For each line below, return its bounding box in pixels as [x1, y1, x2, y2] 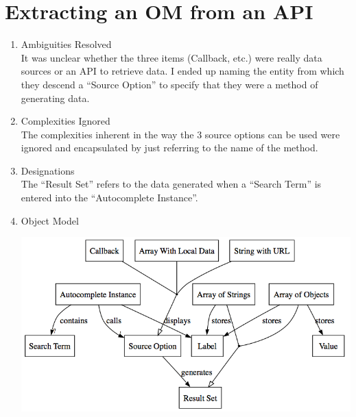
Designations [21, 163, 75, 177]
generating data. [21, 90, 90, 105]
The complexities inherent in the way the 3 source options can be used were [21, 127, 340, 141]
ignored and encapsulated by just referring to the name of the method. [21, 140, 318, 155]
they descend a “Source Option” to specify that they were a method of [21, 77, 318, 91]
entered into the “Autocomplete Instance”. [21, 190, 198, 205]
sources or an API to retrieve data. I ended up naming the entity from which [21, 64, 344, 78]
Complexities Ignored [21, 114, 110, 128]
